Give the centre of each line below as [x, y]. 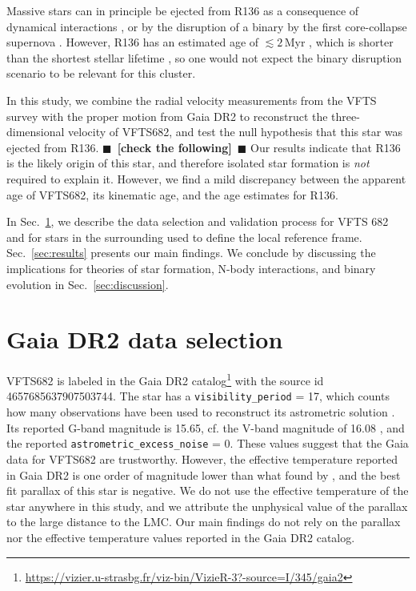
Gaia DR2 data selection [145, 339]
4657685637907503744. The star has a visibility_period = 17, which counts [198, 396]
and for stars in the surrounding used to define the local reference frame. [184, 237]
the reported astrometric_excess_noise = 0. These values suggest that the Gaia [208, 443]
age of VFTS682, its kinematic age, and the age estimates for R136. [172, 194]
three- [346, 116]
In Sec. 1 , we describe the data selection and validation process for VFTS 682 [198, 221]
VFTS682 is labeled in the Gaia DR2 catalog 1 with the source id [165, 379]
